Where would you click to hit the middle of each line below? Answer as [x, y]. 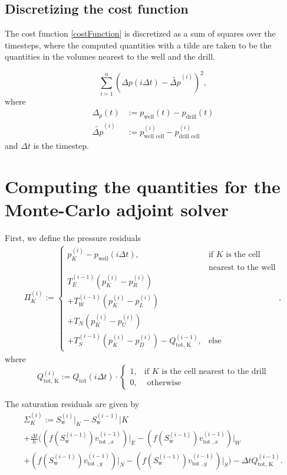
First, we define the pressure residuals [73, 237]
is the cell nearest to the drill [214, 371]
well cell [154, 136]
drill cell [189, 136]
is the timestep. [61, 145]
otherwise [164, 383]
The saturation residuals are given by [72, 404]
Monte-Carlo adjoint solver [117, 209]
